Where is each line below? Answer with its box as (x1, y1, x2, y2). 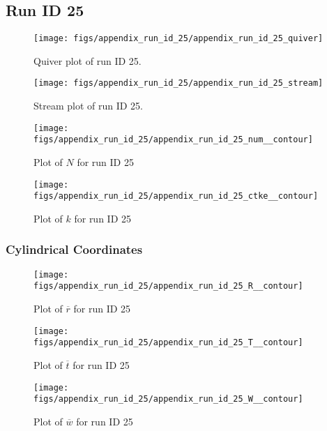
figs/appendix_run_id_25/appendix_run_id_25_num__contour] (33, 135, 313, 145)
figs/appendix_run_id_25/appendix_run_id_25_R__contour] (33, 281, 303, 292)
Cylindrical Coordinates (6, 241, 143, 258)
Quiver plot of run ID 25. (33, 53, 142, 68)
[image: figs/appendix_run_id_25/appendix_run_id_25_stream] (33, 78, 324, 89)
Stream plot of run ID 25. (33, 98, 144, 113)
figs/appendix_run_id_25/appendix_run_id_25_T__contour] (33, 338, 303, 348)
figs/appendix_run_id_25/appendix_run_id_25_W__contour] (33, 394, 303, 404)
